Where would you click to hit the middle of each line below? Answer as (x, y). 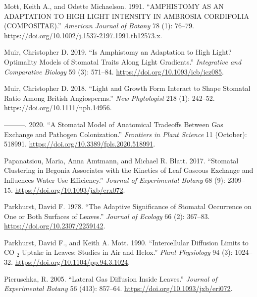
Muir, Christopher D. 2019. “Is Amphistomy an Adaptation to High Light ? (118, 52)
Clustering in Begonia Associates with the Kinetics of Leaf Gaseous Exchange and (129, 170)
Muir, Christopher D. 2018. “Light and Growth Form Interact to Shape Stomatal (127, 88)
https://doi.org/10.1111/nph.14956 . (58, 108)
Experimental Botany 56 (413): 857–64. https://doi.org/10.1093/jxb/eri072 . (118, 288)
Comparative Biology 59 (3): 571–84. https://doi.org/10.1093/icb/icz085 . (114, 71)
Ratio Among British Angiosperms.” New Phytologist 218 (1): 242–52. (109, 98)
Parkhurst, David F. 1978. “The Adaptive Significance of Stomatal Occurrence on (128, 206)
